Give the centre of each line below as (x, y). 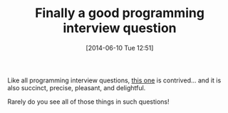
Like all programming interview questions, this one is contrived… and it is (114, 80)
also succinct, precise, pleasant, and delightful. (77, 87)
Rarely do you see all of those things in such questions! (88, 102)
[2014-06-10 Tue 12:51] (120, 48)
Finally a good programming (120, 13)
